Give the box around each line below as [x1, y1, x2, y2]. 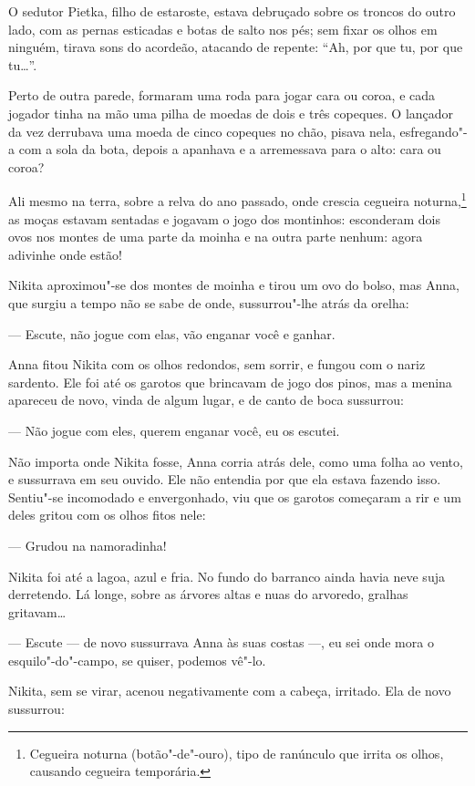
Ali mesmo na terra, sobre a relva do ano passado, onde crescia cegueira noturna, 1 [8, 189, 467, 210]
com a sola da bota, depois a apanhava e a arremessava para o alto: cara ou [18, 140, 441, 159]
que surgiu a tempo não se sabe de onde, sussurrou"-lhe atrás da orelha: [8, 293, 409, 312]
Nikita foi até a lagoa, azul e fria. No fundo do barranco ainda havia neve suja [8, 566, 445, 585]
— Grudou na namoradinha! [8, 535, 167, 554]
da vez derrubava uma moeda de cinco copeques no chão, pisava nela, [8, 121, 396, 140]
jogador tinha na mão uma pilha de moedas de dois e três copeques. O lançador [8, 103, 454, 122]
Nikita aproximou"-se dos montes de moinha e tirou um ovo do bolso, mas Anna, [8, 275, 460, 295]
